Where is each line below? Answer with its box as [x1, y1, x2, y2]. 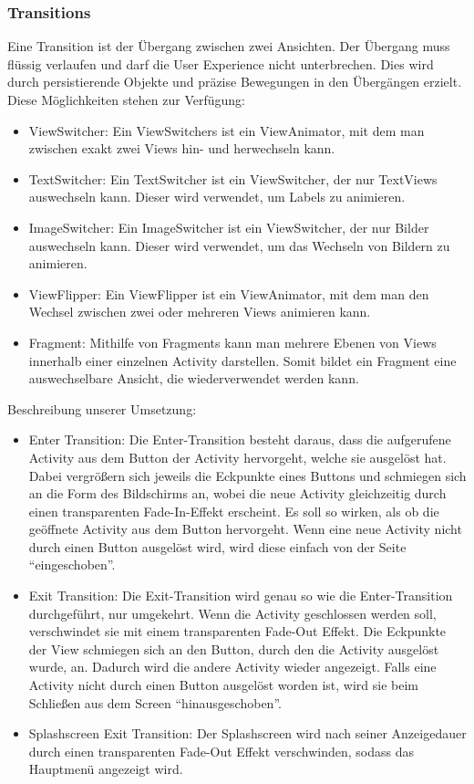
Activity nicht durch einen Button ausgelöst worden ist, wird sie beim [28, 675, 419, 695]
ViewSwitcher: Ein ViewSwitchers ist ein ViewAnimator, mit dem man [28, 120, 425, 140]
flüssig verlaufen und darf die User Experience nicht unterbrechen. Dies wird [7, 54, 434, 73]
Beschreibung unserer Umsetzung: [7, 399, 197, 418]
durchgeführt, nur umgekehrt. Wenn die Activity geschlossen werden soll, [28, 603, 437, 622]
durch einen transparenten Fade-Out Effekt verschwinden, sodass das [28, 741, 414, 760]
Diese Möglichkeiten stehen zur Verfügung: [7, 90, 245, 109]
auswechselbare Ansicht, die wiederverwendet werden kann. [28, 369, 359, 388]
